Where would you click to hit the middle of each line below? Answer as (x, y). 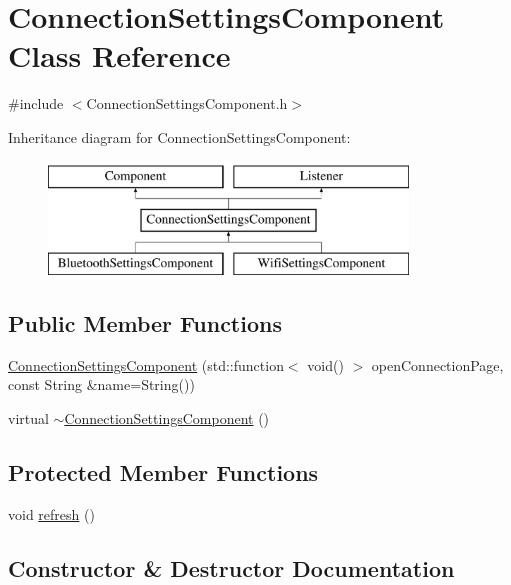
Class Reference (119, 55)
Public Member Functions (145, 322)
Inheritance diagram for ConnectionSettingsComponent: (179, 136)
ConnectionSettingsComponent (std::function (146, 364)
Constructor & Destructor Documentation (231, 567)
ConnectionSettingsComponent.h (187, 103)
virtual (28, 417)
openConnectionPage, (437, 364)
